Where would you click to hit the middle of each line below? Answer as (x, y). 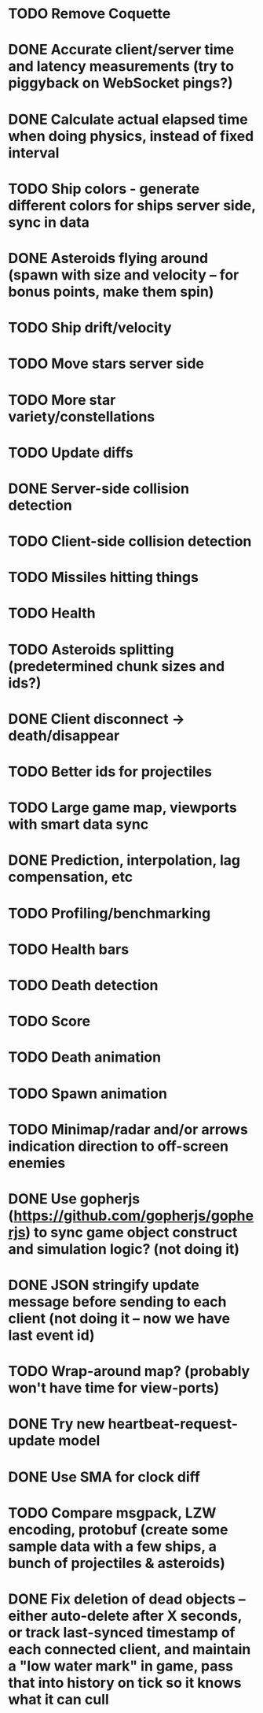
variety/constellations (82, 416)
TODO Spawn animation (88, 1094)
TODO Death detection (83, 985)
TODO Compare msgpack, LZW (112, 1513)
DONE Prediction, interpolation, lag (124, 860)
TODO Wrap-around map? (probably (129, 1372)
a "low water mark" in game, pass (121, 1666)
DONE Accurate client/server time (121, 50)
